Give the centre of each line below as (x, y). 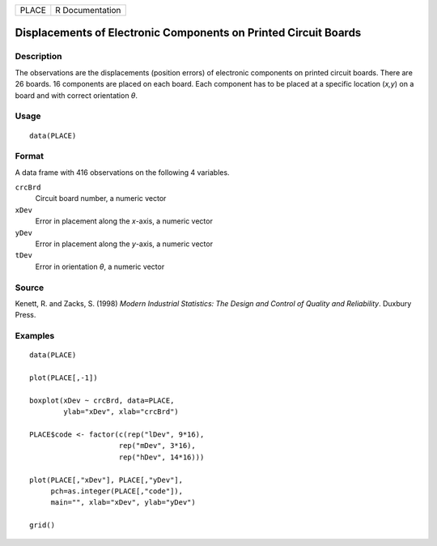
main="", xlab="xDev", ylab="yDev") (123, 503)
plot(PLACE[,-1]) (64, 378)
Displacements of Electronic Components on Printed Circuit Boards (188, 33)
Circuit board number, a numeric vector (101, 198)
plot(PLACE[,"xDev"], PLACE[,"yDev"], (106, 480)
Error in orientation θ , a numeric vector (100, 267)
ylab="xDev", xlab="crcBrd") (121, 412)
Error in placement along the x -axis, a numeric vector (124, 221)
